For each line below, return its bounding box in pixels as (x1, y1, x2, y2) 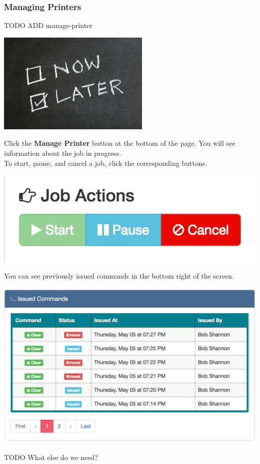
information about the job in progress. (4, 148, 121, 158)
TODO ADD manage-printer (4, 20, 92, 31)
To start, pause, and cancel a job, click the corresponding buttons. (4, 157, 207, 168)
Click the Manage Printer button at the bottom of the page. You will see (4, 138, 235, 148)
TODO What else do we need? (4, 451, 98, 462)
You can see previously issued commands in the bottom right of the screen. (4, 271, 234, 281)
